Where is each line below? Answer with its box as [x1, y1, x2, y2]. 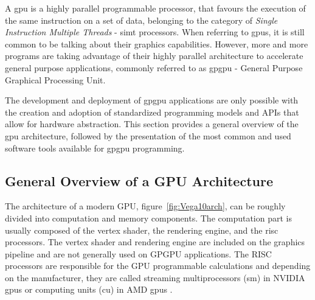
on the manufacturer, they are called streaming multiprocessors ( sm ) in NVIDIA [5, 271, 305, 284]
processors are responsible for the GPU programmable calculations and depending [5, 259, 311, 272]
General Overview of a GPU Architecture [5, 171, 273, 190]
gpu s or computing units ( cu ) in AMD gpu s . [5, 283, 173, 296]
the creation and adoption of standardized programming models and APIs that [5, 105, 299, 118]
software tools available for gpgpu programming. [5, 141, 185, 154]
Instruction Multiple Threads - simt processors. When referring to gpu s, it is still [5, 26, 305, 38]
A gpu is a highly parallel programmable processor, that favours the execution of [5, 2, 306, 14]
